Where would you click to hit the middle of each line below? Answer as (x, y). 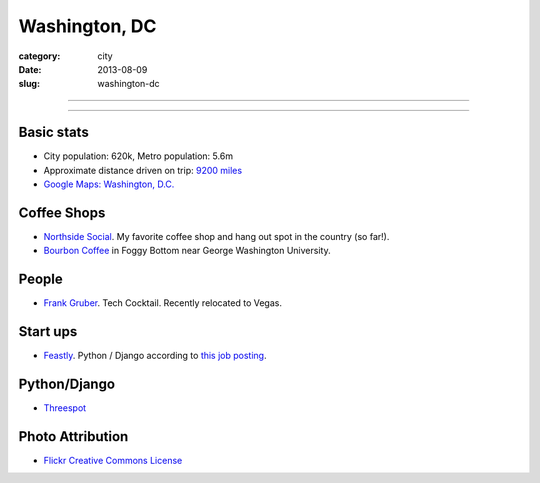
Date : (30, 69)
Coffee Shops (62, 212)
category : (39, 56)
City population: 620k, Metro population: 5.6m (138, 156)
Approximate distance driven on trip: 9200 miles (143, 170)
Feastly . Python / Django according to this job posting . (155, 356)
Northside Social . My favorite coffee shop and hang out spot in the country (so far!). (216, 236)
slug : (29, 84)
